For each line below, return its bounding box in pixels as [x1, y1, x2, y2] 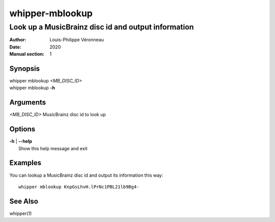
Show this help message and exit [18, 145, 88, 151]
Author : [9, 37, 26, 43]
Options [9, 125, 36, 133]
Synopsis [9, 64, 40, 73]
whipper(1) [9, 210, 32, 216]
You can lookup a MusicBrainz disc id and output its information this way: [9, 172, 163, 178]
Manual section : [9, 51, 45, 57]
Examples [9, 158, 42, 168]
